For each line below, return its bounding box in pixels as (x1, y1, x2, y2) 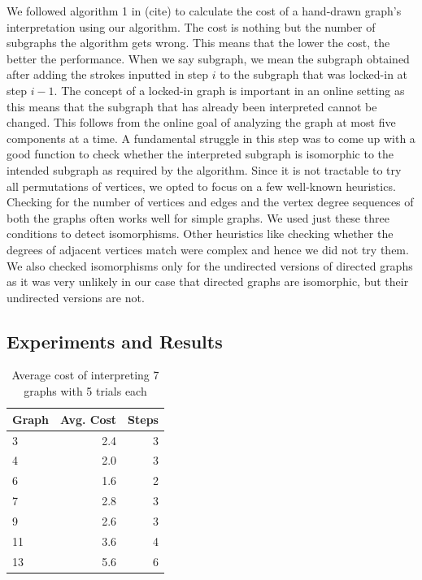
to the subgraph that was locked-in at (220, 66, 408, 83)
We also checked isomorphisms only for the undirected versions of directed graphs (7, 257, 413, 274)
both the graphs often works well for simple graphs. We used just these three (7, 209, 389, 226)
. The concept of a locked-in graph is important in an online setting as (54, 81, 405, 98)
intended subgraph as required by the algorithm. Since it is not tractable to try (7, 161, 402, 178)
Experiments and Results (7, 328, 223, 353)
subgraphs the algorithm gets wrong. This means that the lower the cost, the (7, 34, 390, 51)
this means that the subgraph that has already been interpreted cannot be (7, 97, 377, 115)
